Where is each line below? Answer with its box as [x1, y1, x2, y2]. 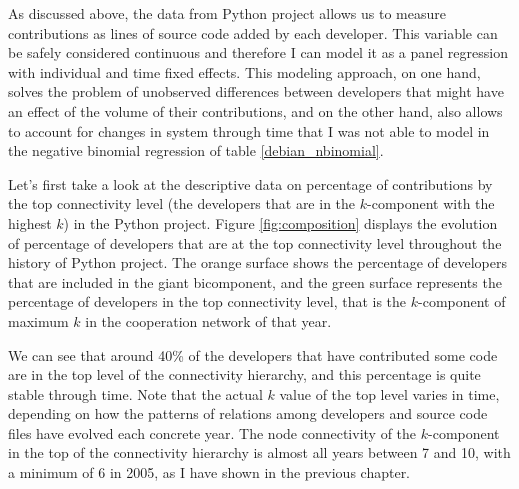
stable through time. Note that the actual [8, 383, 263, 404]
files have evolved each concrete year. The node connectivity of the [8, 422, 417, 443]
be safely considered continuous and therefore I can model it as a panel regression [8, 42, 508, 63]
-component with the [367, 193, 495, 214]
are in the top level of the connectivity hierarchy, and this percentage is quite [8, 364, 481, 385]
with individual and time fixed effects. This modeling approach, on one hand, [8, 61, 481, 82]
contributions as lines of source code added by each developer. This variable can [8, 22, 498, 43]
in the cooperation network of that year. [85, 310, 332, 331]
